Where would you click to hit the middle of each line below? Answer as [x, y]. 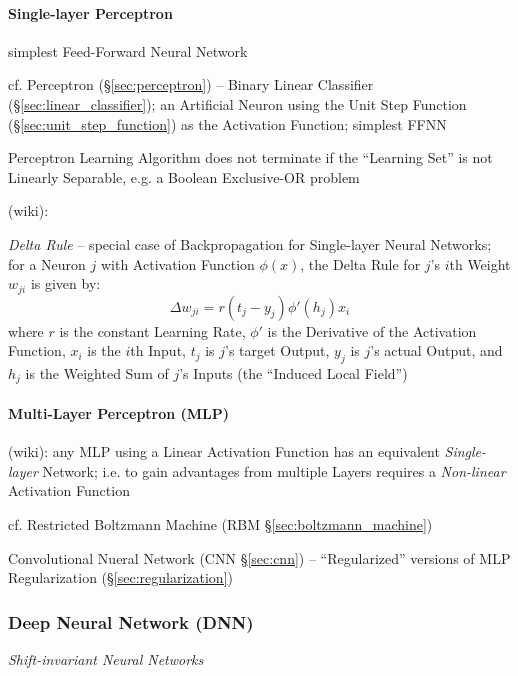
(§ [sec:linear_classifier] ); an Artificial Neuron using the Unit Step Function [237, 103]
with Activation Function [177, 263]
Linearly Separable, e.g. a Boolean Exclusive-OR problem [184, 176]
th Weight [480, 263]
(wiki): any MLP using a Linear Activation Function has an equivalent [224, 451]
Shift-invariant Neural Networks [106, 659]
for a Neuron [47, 263]
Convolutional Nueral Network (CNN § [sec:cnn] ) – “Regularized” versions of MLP [259, 557]
